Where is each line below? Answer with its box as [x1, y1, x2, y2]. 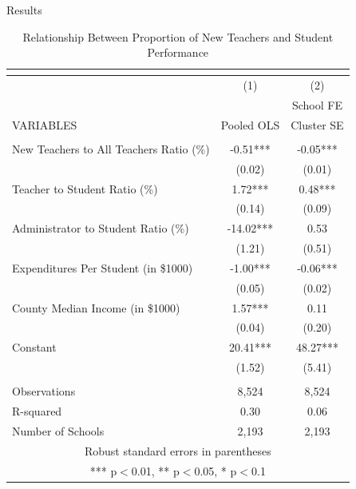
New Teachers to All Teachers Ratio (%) [12, 140, 210, 157]
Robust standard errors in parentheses [84, 442, 271, 459]
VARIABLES [12, 116, 77, 133]
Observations [12, 383, 76, 400]
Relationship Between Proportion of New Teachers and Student [22, 28, 334, 45]
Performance [147, 44, 209, 61]
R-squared [12, 403, 62, 419]
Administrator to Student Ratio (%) [12, 220, 189, 237]
